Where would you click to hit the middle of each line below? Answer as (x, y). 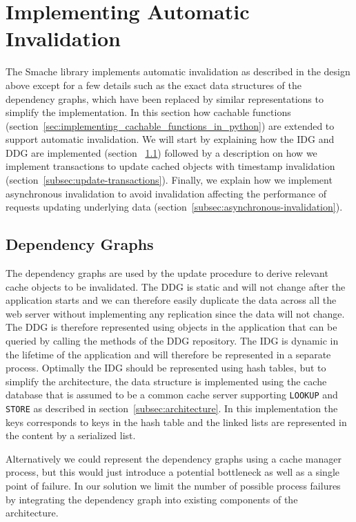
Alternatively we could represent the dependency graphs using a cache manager (174, 458)
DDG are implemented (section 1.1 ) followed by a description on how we (161, 152)
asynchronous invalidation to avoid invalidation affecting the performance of (166, 193)
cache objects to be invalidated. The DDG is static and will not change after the (176, 286)
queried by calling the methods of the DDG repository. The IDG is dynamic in (172, 341)
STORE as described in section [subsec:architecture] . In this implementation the (172, 408)
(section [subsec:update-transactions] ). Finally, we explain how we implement (169, 180)
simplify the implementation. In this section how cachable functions (148, 112)
